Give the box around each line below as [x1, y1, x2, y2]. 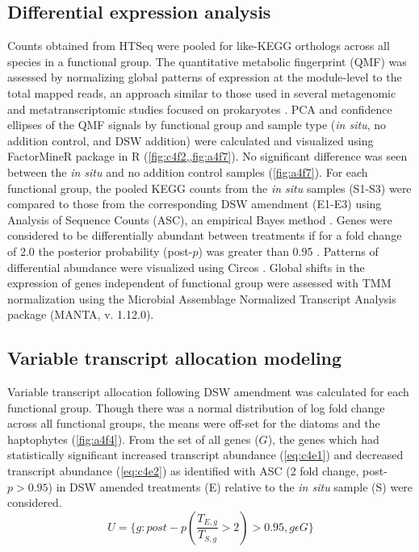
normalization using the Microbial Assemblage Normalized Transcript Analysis [7, 290, 396, 307]
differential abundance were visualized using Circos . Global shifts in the [7, 258, 365, 275]
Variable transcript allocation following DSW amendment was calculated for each [7, 383, 409, 400]
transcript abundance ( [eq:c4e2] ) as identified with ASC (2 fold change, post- [7, 462, 388, 479]
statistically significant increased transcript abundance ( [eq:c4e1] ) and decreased [7, 446, 404, 463]
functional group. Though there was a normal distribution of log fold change [7, 399, 385, 416]
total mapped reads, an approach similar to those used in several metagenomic [7, 84, 396, 101]
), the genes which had [267, 430, 379, 447]
